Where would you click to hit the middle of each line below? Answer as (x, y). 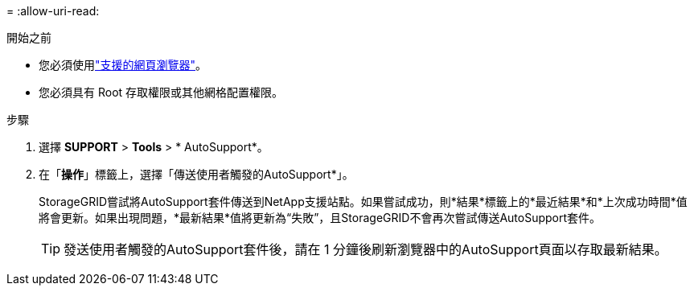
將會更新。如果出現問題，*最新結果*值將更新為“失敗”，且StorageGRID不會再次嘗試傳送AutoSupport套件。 (320, 218)
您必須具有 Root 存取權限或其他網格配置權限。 (161, 92)
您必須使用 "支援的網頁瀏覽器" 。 (123, 65)
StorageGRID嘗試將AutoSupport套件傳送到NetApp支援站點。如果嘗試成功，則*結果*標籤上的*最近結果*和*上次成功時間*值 (363, 202)
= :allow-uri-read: (53, 11)
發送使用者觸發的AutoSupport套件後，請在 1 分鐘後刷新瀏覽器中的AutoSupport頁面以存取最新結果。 (365, 249)
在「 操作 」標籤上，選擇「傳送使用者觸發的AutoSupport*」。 (196, 174)
